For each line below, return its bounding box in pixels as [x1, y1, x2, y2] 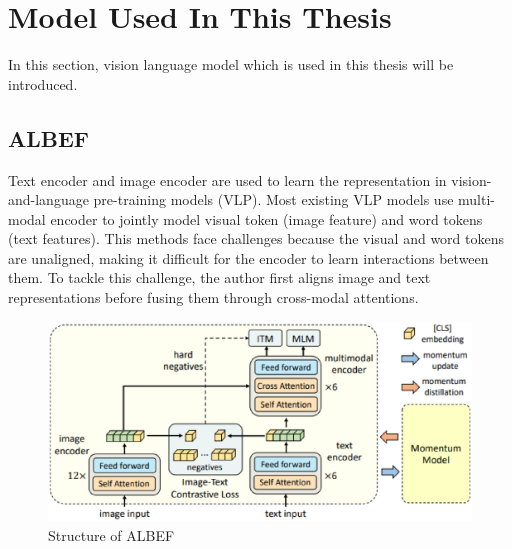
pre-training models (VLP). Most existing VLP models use [93, 189, 454, 210]
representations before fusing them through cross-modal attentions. [8, 287, 419, 308]
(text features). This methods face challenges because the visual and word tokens [8, 228, 505, 249]
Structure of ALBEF [48, 524, 175, 545]
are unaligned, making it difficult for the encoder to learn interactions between [8, 247, 489, 268]
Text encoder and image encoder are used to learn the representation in [8, 169, 447, 190]
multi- [458, 189, 495, 210]
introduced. [8, 73, 78, 94]
